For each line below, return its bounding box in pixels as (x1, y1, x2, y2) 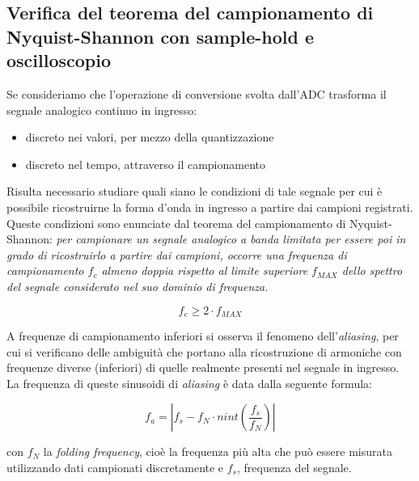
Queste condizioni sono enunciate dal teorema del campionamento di (6, 214, 346, 231)
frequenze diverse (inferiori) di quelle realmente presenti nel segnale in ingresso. (6, 359, 400, 376)
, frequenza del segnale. (237, 458, 352, 475)
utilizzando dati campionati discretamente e (6, 458, 224, 475)
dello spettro (341, 262, 403, 279)
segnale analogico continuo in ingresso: (6, 101, 197, 118)
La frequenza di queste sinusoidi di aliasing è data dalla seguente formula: (6, 374, 372, 391)
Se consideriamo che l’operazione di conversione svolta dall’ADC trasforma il (6, 85, 387, 102)
